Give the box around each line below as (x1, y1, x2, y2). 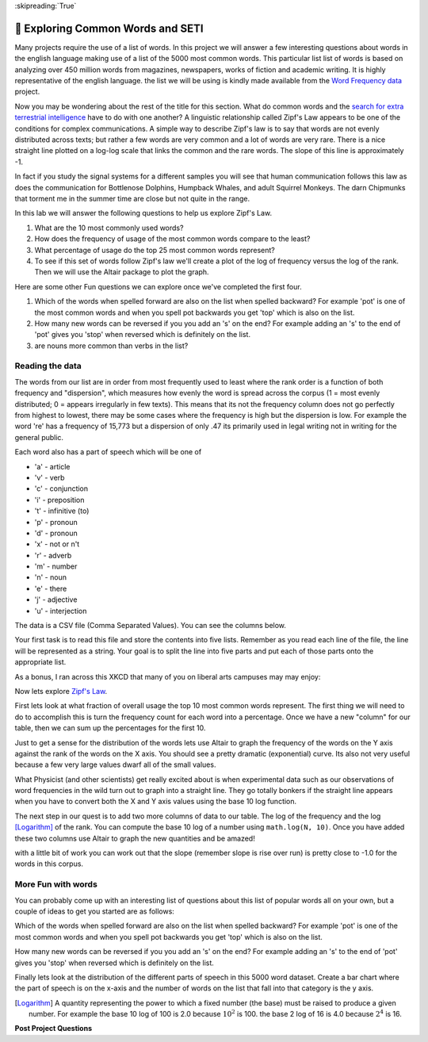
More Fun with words (14, 879, 98, 890)
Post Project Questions (14, 1024, 93, 1033)
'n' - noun (34, 573, 67, 582)
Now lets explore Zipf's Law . (14, 686, 108, 695)
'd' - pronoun (34, 528, 78, 538)
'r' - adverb (34, 550, 72, 560)
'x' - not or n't (34, 539, 80, 549)
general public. (14, 432, 63, 442)
